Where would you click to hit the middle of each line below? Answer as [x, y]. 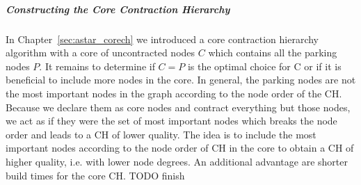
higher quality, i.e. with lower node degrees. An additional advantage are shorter [177, 161]
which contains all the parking [273, 53]
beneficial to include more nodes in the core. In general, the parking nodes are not [181, 80]
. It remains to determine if [97, 66]
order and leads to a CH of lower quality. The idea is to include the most [161, 134]
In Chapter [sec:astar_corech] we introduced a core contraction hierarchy [162, 39]
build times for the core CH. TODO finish [95, 175]
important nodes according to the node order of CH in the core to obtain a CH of [180, 148]
